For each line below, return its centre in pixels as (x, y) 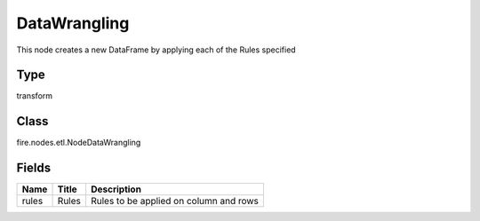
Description (116, 189)
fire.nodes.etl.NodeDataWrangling (79, 143)
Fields (34, 168)
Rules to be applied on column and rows (175, 201)
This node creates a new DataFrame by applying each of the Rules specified (156, 50)
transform (35, 96)
